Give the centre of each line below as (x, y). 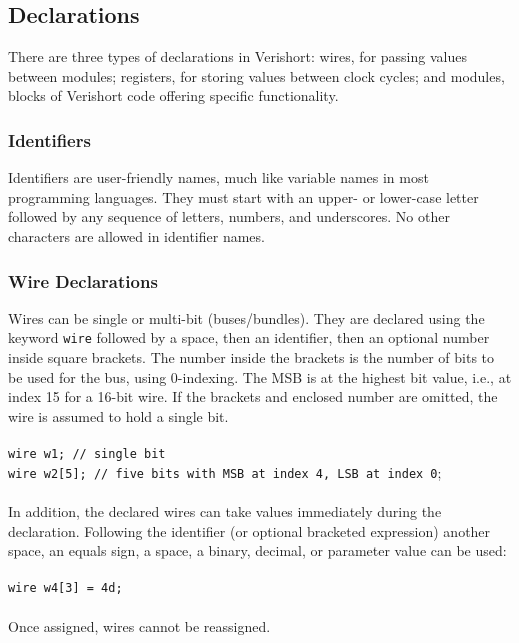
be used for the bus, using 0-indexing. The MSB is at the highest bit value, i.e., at (260, 376)
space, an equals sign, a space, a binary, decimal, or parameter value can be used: (257, 550)
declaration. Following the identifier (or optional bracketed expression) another (249, 530)
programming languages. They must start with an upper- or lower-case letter (243, 196)
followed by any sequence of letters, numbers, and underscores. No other (229, 216)
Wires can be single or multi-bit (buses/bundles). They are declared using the (246, 317)
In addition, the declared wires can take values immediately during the (225, 510)
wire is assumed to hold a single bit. (118, 415)
